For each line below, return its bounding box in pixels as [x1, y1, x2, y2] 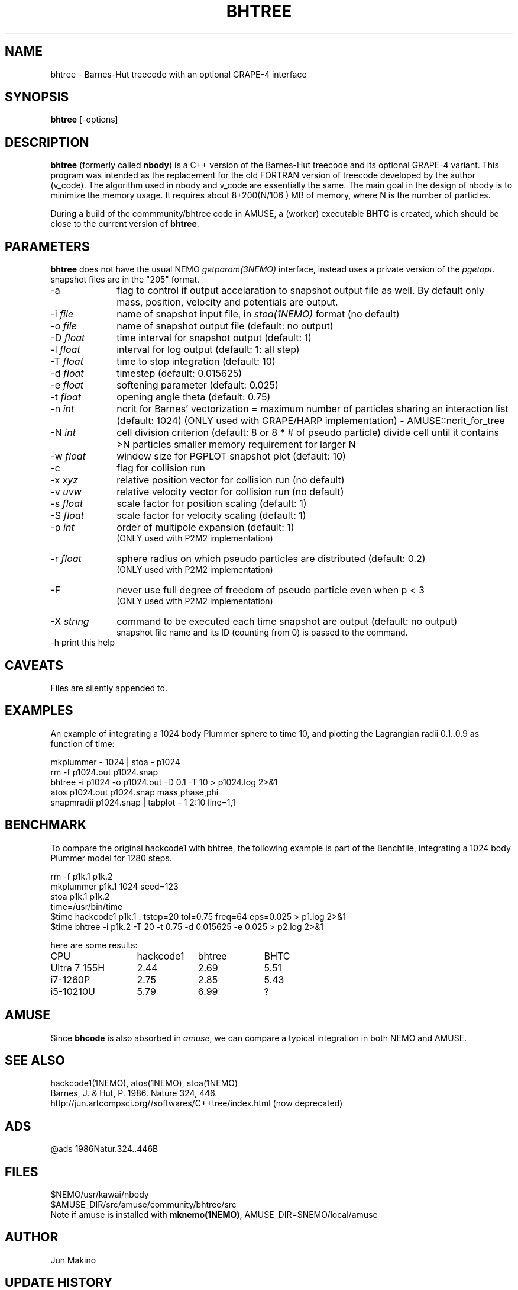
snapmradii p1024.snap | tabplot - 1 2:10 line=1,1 [50, 797, 236, 807]
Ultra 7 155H [50, 961, 105, 974]
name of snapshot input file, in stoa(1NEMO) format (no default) [116, 308, 400, 320]
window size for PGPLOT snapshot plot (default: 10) [116, 450, 346, 463]
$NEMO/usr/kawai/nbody [50, 1189, 149, 1200]
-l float [50, 344, 80, 356]
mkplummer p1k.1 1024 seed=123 [50, 881, 179, 891]
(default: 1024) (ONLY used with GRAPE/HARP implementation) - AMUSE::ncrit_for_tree [116, 415, 505, 427]
